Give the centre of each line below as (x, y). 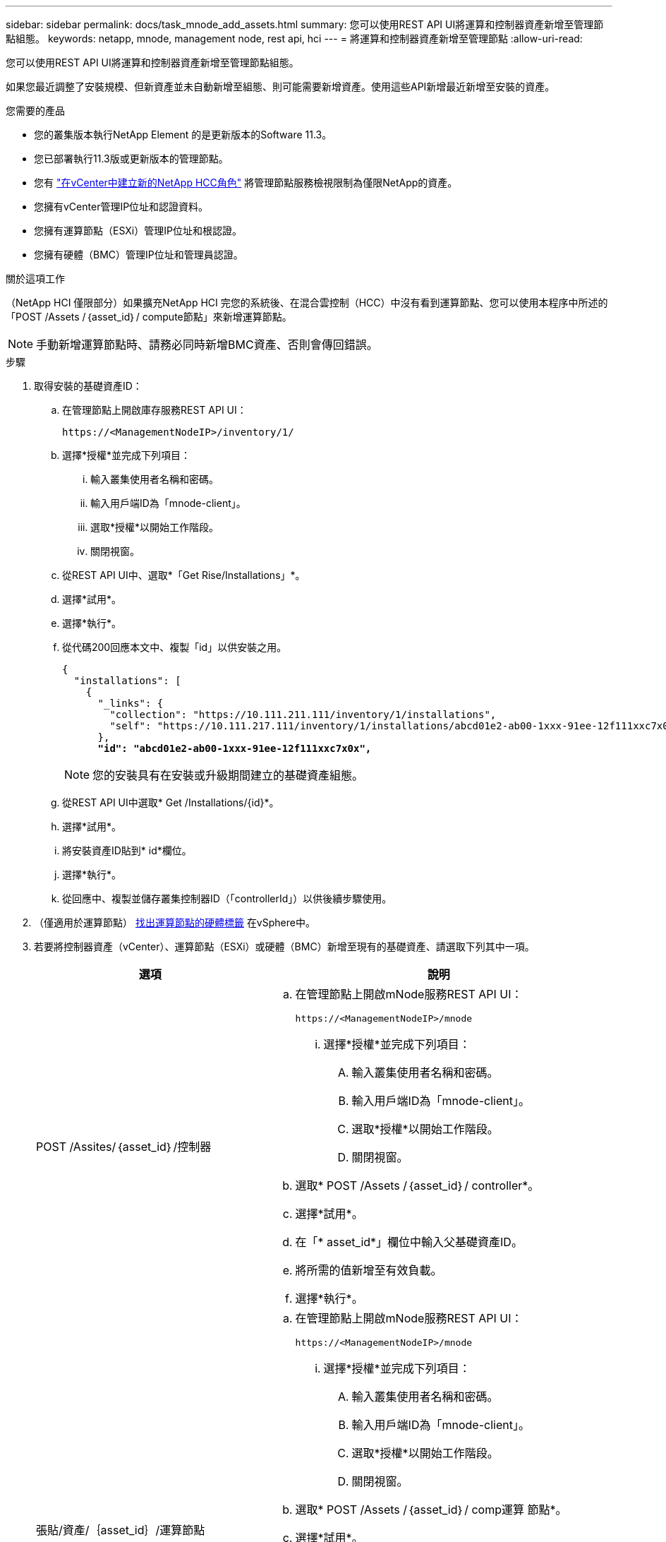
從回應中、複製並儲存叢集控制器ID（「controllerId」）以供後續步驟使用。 (227, 898)
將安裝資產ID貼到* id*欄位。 (127, 850)
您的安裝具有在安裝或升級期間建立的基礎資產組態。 (228, 775)
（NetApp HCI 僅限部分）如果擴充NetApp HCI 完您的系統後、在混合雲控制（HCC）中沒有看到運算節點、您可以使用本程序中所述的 (307, 303)
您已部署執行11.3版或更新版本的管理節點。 (131, 159)
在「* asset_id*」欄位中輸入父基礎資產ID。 (409, 1242)
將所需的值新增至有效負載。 (369, 1270)
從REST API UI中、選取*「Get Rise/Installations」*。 (184, 575)
